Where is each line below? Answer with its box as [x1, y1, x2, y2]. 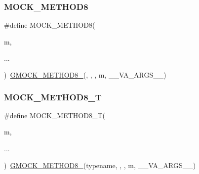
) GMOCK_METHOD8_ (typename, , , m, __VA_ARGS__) [4, 160, 196, 170]
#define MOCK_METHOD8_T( [4, 110, 105, 120]
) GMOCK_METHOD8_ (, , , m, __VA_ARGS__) [4, 70, 166, 80]
